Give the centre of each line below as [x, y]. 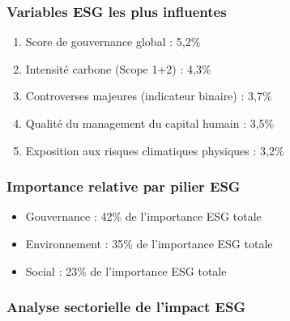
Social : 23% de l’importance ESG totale [126, 270]
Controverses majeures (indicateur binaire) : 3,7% [149, 96]
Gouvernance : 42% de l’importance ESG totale [143, 216]
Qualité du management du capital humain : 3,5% [150, 123]
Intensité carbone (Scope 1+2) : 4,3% [118, 68]
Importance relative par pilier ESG [124, 186]
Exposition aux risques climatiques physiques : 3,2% [155, 150]
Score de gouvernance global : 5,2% [113, 42]
